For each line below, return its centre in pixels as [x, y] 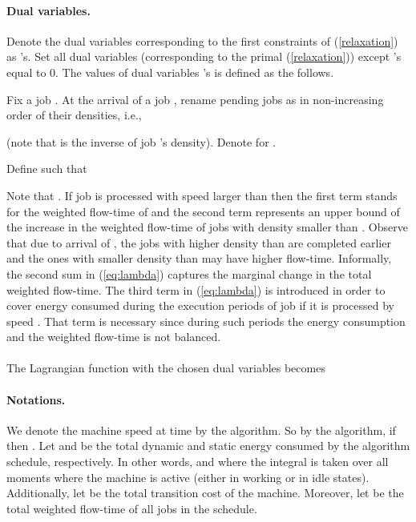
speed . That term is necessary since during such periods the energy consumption [206, 321]
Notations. [36, 399]
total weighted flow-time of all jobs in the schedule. [132, 508]
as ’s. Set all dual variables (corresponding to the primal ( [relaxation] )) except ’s [204, 56]
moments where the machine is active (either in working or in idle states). [188, 477]
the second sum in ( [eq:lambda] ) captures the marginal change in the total [189, 273]
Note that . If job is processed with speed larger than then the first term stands [202, 195]
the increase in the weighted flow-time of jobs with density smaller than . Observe [207, 227]
